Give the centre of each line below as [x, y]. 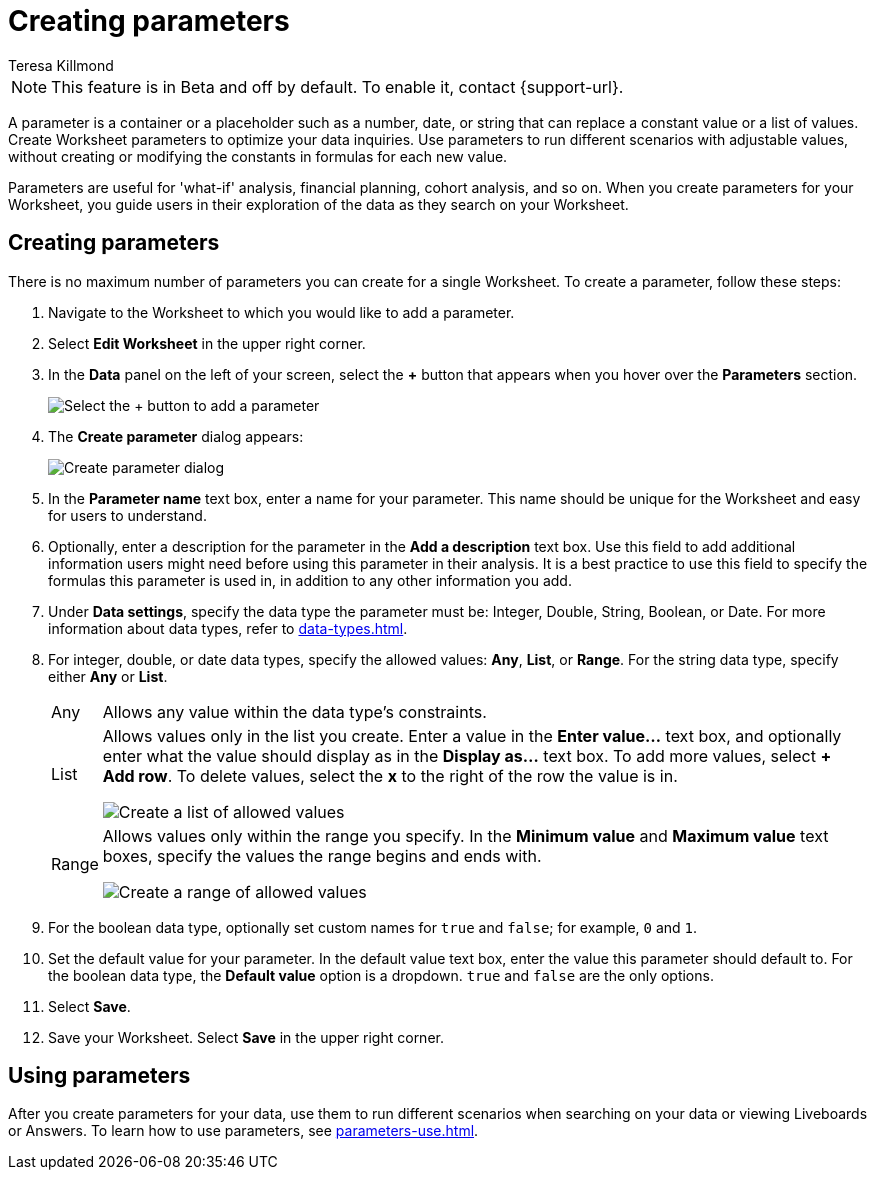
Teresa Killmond [61, 65]
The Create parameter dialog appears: [176, 436]
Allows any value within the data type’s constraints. [294, 711]
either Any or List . [108, 676]
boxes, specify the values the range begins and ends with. [322, 855]
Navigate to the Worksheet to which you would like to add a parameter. [281, 312]
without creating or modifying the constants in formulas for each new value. [258, 156]
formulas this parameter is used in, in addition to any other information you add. [310, 580]
